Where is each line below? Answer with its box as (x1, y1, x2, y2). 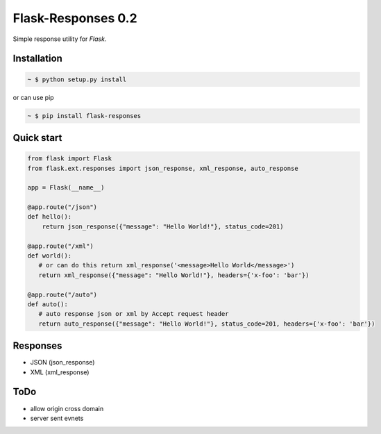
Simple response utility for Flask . (12, 35, 107, 43)
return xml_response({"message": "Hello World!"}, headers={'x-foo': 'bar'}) (38, 271, 310, 279)
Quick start (12, 132, 62, 144)
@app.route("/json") (27, 203, 97, 211)
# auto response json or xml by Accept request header (38, 310, 229, 318)
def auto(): (27, 300, 69, 308)
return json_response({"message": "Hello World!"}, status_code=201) (42, 222, 284, 231)
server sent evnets (30, 414, 84, 422)
